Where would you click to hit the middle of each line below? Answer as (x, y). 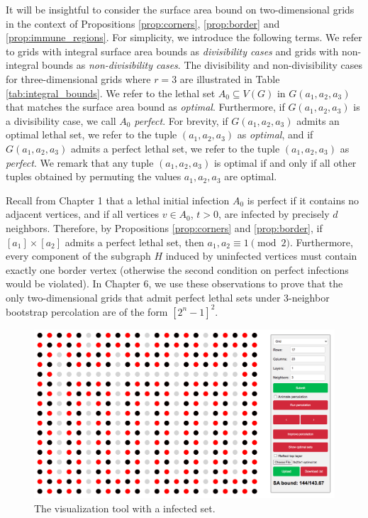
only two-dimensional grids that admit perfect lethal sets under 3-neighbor (168, 297)
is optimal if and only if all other (285, 162)
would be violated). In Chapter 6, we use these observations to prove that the (174, 283)
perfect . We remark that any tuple (80, 162)
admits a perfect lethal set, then (134, 242)
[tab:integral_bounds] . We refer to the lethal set (111, 93)
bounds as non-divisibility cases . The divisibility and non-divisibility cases (202, 65)
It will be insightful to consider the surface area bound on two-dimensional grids (180, 9)
